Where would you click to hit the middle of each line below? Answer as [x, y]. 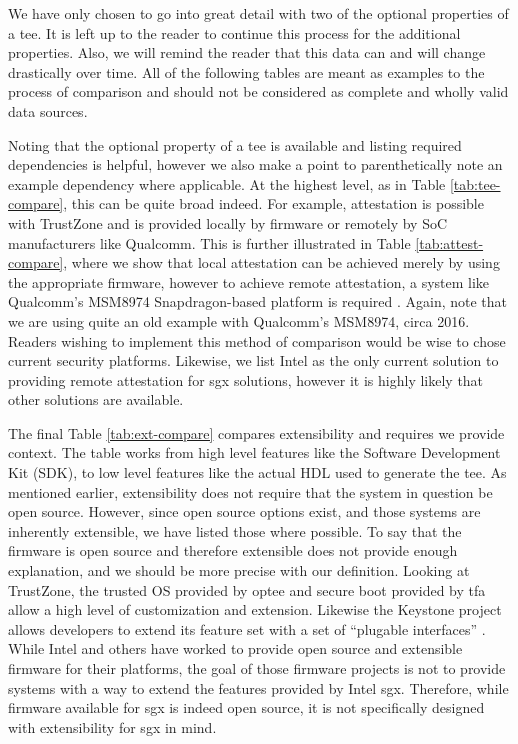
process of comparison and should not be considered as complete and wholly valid [258, 91]
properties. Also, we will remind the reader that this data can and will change [247, 52]
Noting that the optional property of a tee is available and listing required [235, 144]
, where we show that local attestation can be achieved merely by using [281, 262]
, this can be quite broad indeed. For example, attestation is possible [273, 203]
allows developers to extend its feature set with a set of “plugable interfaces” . [247, 628]
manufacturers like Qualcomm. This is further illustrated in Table [209, 242]
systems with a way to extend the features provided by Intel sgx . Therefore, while [258, 687]
